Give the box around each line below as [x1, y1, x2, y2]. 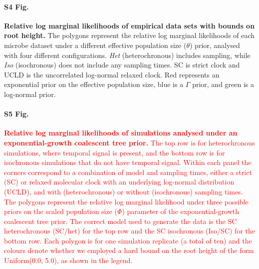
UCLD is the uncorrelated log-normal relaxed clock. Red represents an [4, 69, 220, 79]
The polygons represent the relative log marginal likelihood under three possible [4, 196, 249, 206]
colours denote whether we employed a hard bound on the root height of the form [4, 245, 254, 255]
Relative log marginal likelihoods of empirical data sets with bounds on [4, 20, 255, 30]
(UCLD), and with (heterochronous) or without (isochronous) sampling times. [4, 186, 243, 196]
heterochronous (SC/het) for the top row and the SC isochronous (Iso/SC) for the [4, 225, 256, 236]
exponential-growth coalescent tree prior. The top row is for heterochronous [4, 137, 255, 147]
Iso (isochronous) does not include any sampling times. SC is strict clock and [4, 59, 240, 70]
